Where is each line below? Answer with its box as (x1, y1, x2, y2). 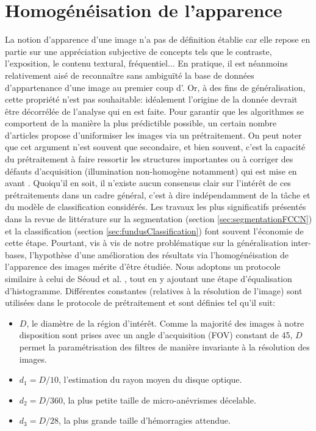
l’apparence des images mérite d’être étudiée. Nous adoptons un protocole (5, 260, 281, 273)
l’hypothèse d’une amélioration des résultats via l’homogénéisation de (29, 248, 289, 261)
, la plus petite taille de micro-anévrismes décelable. (63, 393, 256, 406)
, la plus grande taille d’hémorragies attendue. (59, 414, 231, 427)
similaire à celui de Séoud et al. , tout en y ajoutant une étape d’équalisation (5, 272, 292, 284)
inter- (290, 236, 312, 249)
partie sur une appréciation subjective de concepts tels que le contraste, (5, 45, 272, 57)
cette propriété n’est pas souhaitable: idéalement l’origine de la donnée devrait (5, 93, 298, 106)
